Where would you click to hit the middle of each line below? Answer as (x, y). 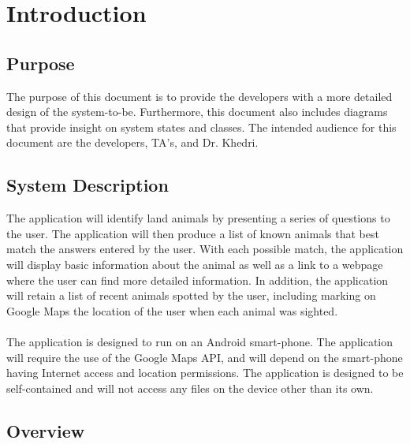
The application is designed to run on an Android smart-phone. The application (200, 341)
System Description (88, 185)
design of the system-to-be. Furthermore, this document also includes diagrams (197, 112)
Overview (46, 430)
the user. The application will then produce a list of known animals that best (193, 233)
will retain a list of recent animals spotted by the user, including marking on (191, 295)
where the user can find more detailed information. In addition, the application (198, 280)
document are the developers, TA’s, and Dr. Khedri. (132, 142)
